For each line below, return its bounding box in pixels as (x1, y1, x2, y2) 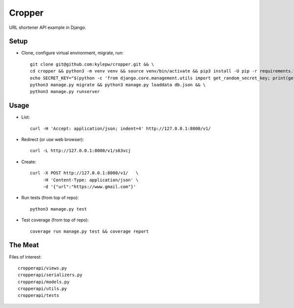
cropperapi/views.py (18, 265, 67, 271)
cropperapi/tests (18, 293, 59, 298)
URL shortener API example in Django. (9, 24, 87, 30)
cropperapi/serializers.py (18, 272, 83, 278)
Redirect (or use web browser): (21, 137, 84, 142)
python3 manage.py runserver (30, 89, 100, 95)
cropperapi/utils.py (18, 286, 67, 291)
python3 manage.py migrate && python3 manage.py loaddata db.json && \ (30, 82, 206, 88)
